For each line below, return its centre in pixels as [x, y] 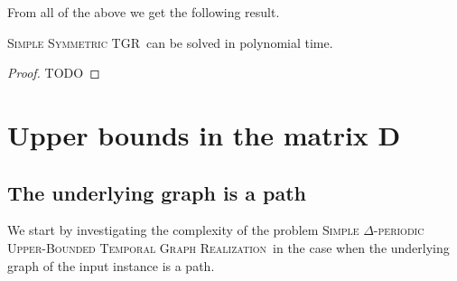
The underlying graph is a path [157, 192]
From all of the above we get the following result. [144, 12]
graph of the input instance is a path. [111, 265]
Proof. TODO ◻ [54, 73]
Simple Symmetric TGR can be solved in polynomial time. [170, 42]
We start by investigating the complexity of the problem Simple [183, 230]
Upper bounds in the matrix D [204, 134]
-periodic [399, 230]
